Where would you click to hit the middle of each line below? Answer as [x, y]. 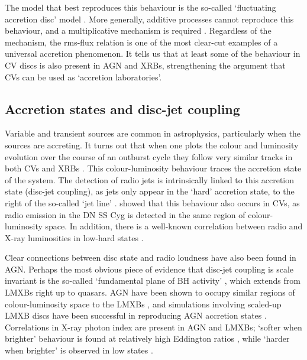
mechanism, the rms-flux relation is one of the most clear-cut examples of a [141, 42]
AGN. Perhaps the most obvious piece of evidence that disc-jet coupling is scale [149, 269]
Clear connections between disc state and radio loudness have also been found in [151, 257]
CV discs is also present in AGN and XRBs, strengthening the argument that [145, 65]
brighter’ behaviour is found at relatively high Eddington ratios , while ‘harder [147, 338]
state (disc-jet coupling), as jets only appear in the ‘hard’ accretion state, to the [150, 191]
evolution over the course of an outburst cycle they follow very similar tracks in [149, 156]
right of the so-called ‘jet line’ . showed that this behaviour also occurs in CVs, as [152, 202]
